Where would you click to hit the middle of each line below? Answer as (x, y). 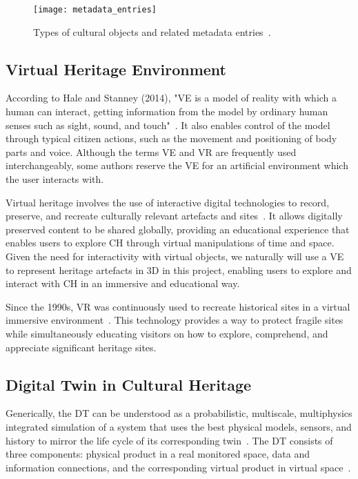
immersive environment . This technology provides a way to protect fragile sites (175, 320)
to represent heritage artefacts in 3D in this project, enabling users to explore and (179, 270)
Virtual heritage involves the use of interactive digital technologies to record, (168, 202)
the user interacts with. (55, 179)
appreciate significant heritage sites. (81, 347)
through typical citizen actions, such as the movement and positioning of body (171, 138)
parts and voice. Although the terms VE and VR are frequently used (151, 151)
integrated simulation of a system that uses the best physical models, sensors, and (179, 426)
